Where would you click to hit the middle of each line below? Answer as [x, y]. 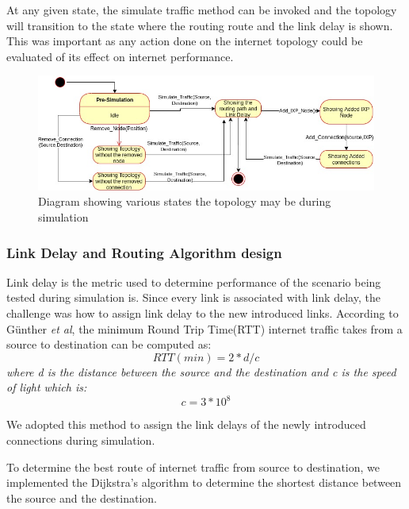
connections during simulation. [81, 440]
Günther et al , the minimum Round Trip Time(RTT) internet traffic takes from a [204, 328]
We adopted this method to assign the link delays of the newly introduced [186, 424]
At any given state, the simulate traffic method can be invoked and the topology [202, 10]
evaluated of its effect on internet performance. [120, 56]
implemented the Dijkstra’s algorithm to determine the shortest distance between [204, 482]
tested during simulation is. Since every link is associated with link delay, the [193, 297]
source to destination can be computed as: [109, 344]
